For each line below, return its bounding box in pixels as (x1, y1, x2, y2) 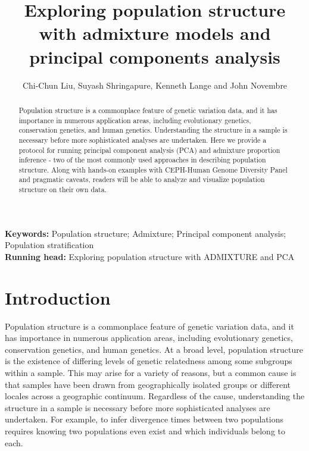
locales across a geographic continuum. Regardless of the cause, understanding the (5, 390, 305, 402)
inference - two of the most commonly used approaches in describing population (18, 155, 266, 165)
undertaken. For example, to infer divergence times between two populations (5, 413, 283, 425)
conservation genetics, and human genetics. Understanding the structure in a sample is (18, 125, 288, 135)
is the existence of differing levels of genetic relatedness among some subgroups (5, 355, 292, 367)
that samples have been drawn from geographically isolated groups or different (5, 378, 291, 390)
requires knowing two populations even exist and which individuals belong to (5, 425, 285, 437)
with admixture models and (39, 21, 271, 45)
